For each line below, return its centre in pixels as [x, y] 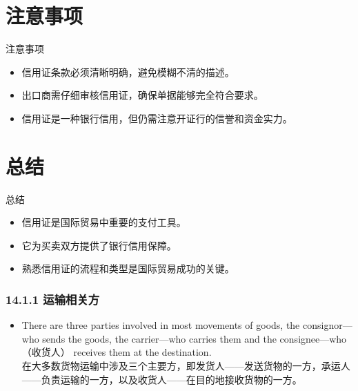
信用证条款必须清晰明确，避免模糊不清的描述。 [128, 71]
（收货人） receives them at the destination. [117, 352]
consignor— [327, 325]
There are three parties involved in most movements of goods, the [161, 325]
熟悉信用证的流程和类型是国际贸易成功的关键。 [128, 268]
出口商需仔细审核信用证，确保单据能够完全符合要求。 [142, 95]
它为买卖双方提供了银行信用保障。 [99, 245]
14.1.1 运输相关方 [53, 299]
